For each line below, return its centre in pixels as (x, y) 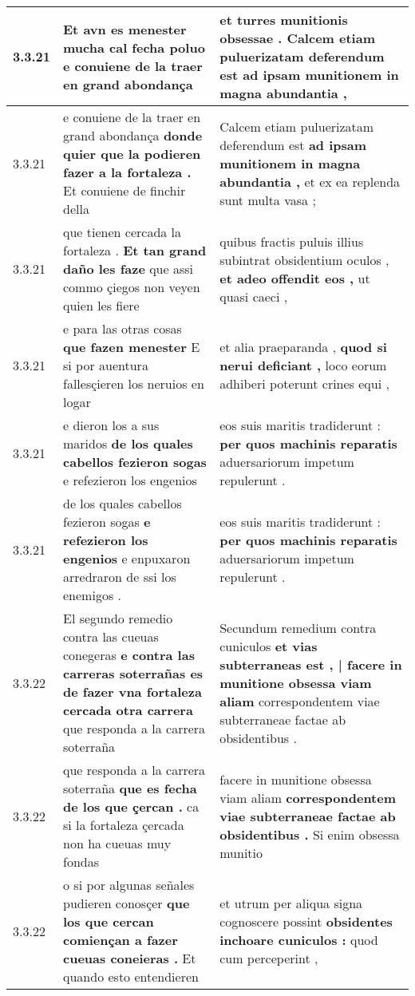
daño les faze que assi (128, 269)
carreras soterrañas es (133, 673)
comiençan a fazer (121, 940)
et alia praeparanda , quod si (303, 347)
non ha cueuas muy (117, 843)
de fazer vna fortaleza (132, 692)
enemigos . (92, 595)
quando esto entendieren (131, 976)
